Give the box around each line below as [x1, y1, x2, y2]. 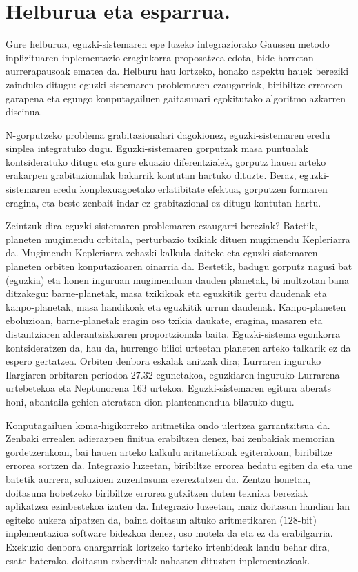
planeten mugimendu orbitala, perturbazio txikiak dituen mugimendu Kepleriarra [6, 231, 350, 246]
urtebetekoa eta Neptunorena [6, 381, 129, 395]
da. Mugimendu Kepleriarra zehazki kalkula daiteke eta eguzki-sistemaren [6, 245, 318, 260]
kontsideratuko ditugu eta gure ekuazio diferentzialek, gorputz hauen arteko [6, 154, 326, 169]
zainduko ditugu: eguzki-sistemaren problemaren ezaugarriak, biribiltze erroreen [6, 77, 343, 91]
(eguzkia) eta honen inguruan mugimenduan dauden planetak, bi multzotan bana [6, 272, 349, 287]
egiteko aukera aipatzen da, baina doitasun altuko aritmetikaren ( [6, 512, 284, 526]
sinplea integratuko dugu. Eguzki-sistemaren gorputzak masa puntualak [6, 141, 308, 155]
